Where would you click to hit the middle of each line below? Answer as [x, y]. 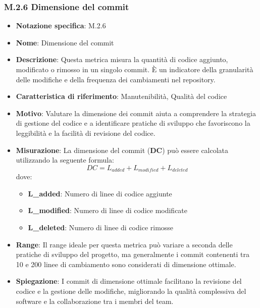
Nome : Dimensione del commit [65, 42]
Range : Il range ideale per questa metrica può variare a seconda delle [124, 244]
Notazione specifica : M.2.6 [61, 25]
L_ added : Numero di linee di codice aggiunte [100, 193]
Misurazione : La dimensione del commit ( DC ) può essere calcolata [122, 150]
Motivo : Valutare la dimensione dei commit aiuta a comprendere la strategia [136, 113]
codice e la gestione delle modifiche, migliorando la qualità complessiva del [131, 291]
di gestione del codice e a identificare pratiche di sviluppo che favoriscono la [133, 123]
